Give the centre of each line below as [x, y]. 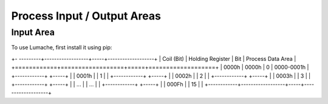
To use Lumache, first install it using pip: [62, 47]
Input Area [33, 32]
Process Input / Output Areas [86, 16]
